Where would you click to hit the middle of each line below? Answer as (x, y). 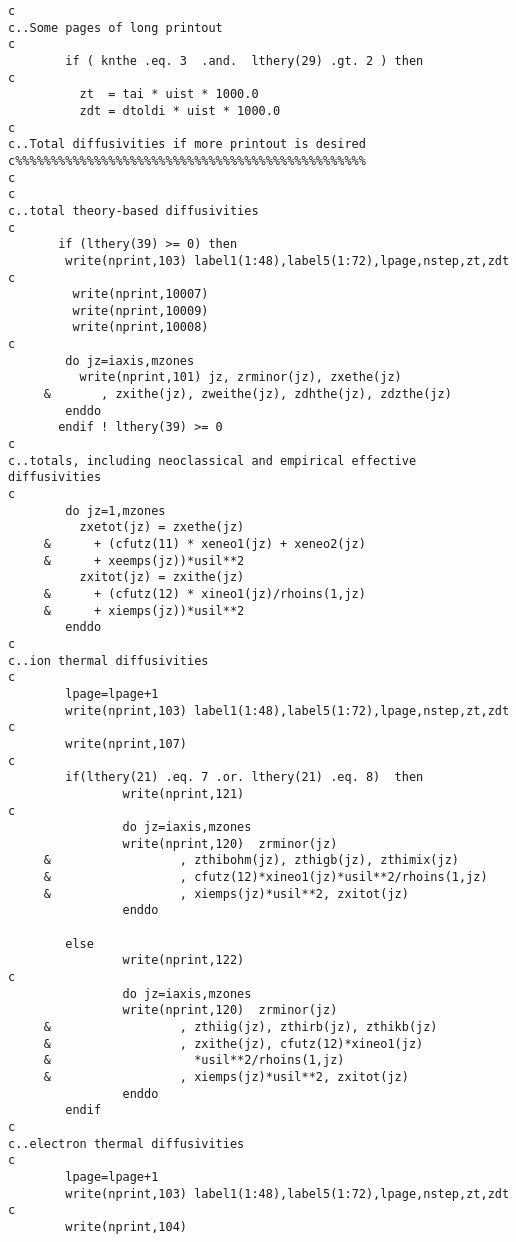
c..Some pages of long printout (115, 27)
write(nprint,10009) (140, 310)
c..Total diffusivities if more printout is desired (187, 144)
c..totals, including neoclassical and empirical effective (212, 460)
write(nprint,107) (126, 743)
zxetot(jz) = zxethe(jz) (162, 527)
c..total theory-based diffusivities (133, 210)
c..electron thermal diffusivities (126, 1143)
